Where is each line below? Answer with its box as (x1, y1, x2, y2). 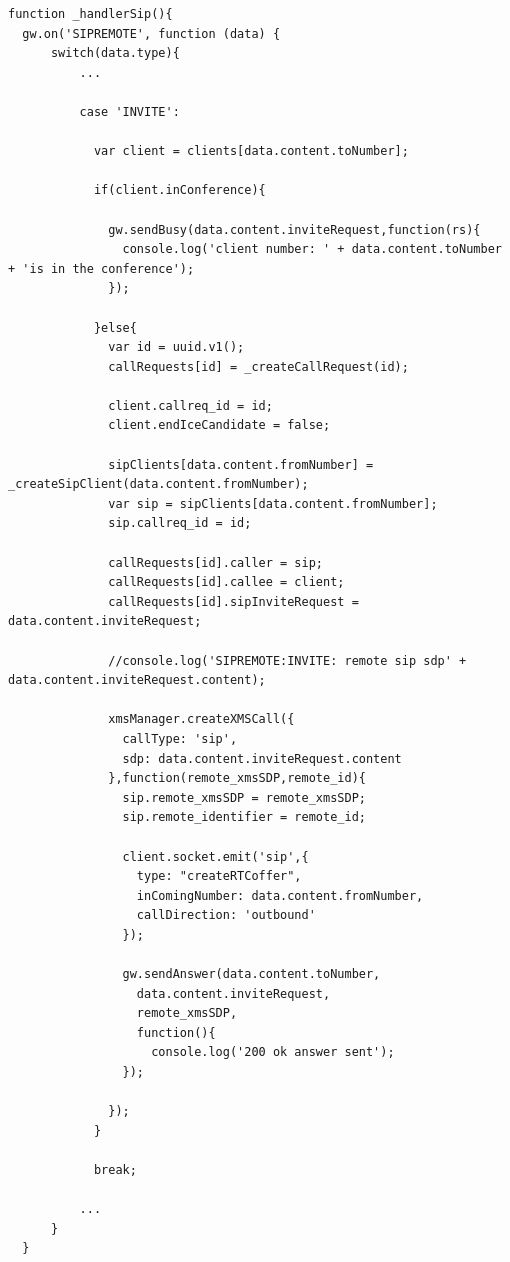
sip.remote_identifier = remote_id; (122, 810, 366, 825)
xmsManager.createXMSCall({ (108, 712, 295, 727)
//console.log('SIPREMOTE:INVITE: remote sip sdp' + (108, 653, 467, 668)
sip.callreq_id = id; (108, 516, 252, 531)
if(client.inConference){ (93, 183, 266, 198)
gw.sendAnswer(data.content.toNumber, (122, 967, 381, 982)
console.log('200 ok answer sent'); (151, 1045, 395, 1060)
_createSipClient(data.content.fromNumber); (8, 477, 309, 492)
